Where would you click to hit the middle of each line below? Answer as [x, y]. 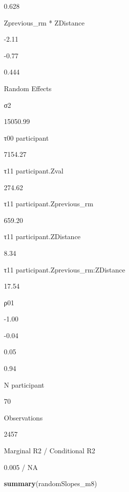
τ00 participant [26, 137]
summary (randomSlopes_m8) [51, 483]
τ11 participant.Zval [34, 170]
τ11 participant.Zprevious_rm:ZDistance [65, 269]
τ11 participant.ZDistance [42, 236]
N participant [24, 384]
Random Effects [28, 88]
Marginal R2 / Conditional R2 [50, 451]
